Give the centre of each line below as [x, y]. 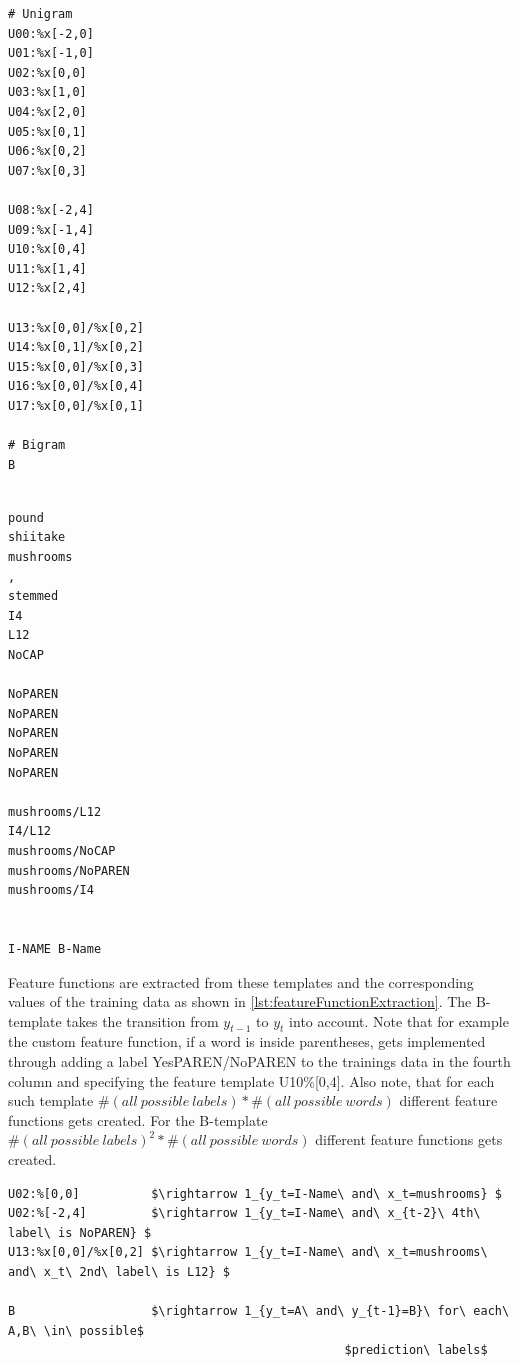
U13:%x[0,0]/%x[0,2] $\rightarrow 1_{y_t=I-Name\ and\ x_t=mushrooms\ [248, 1252]
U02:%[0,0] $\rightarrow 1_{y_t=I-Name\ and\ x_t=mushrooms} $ [255, 1193]
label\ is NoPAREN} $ [80, 1232]
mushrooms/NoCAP [62, 850]
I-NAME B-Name [55, 948]
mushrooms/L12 [55, 811]
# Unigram [40, 14]
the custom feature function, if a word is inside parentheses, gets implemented [247, 1041]
